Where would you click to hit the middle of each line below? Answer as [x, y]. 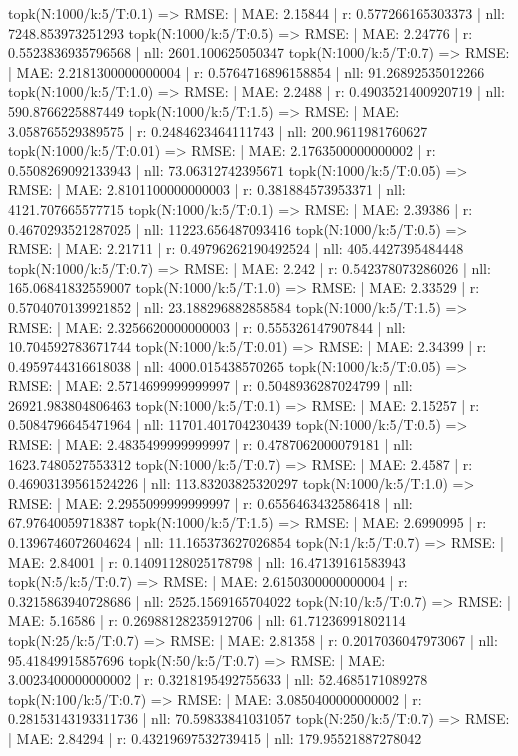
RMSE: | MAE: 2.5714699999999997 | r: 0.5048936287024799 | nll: [210, 385]
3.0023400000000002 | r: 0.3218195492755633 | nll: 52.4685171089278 [218, 679]
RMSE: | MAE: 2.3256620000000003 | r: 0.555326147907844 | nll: [207, 326]
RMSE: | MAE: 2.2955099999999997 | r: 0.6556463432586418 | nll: [210, 502]
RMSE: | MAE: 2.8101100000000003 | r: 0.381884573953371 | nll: [207, 189]
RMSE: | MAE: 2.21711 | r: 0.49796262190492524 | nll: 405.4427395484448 [236, 248]
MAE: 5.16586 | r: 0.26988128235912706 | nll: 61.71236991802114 [207, 620]
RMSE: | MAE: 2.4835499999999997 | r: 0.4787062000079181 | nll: [210, 444]
